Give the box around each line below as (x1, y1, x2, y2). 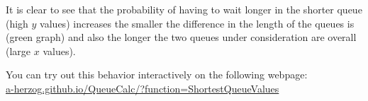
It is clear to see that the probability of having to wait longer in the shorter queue (6, 2, 362, 16)
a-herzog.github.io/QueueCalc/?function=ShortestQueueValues (6, 81, 279, 95)
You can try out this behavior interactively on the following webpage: (6, 67, 308, 82)
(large (6, 43, 31, 58)
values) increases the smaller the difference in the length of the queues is (40, 16, 355, 30)
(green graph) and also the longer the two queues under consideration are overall (6, 30, 357, 44)
